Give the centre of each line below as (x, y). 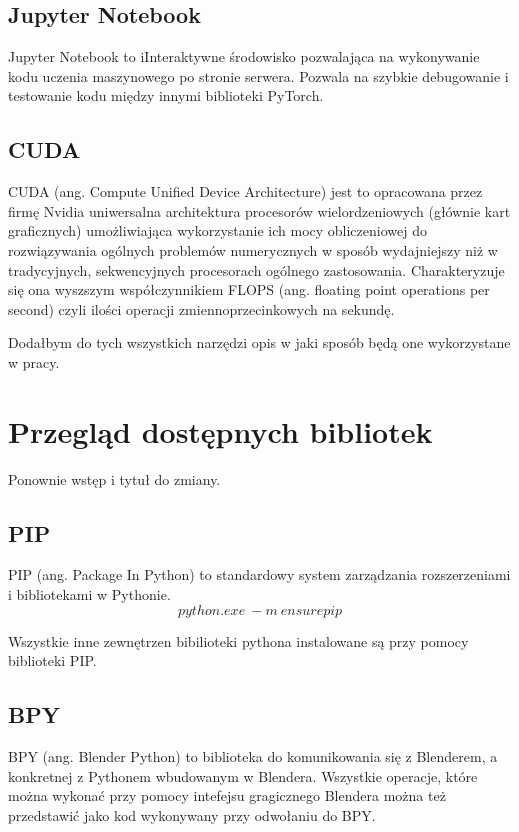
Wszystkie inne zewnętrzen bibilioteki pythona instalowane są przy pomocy (238, 640)
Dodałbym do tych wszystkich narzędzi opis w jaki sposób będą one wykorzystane (259, 342)
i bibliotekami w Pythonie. (89, 594)
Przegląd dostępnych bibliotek (220, 430)
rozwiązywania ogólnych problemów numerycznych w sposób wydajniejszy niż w (253, 249)
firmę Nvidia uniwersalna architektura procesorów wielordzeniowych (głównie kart (259, 210)
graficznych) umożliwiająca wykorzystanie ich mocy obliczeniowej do (217, 230)
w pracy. (34, 361)
